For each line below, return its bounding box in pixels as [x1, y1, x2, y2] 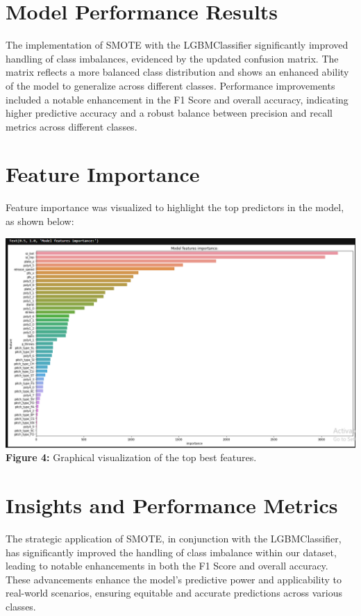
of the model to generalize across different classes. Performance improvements [6, 78, 335, 92]
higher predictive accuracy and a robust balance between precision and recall [6, 106, 333, 120]
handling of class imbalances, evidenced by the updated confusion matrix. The [6, 51, 339, 65]
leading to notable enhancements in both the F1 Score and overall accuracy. [6, 558, 328, 573]
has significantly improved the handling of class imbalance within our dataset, [6, 544, 337, 559]
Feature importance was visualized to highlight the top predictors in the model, [6, 200, 344, 215]
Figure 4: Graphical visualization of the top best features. [6, 450, 257, 465]
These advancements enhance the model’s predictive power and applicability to [6, 572, 342, 586]
